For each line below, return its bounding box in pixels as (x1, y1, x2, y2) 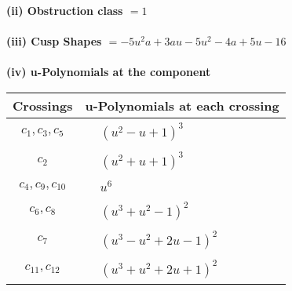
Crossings (13, 96, 73, 115)
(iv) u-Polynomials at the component (6, 64, 211, 80)
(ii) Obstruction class (6, 2, 123, 18)
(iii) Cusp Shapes (6, 33, 102, 49)
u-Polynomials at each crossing (85, 96, 279, 115)
